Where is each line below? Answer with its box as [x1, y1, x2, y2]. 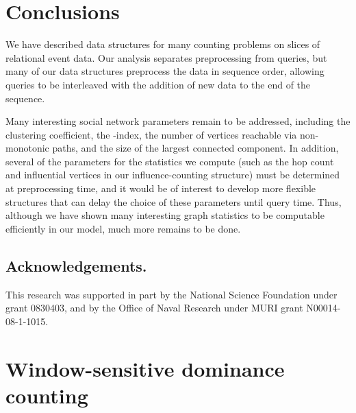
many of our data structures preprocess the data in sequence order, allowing [5, 64, 325, 78]
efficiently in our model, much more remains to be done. [5, 221, 241, 235]
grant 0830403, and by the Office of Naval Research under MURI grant [5, 300, 303, 315]
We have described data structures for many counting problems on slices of [5, 37, 320, 51]
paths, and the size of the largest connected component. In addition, [52, 141, 339, 155]
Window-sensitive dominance [5, 354, 285, 382]
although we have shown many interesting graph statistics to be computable [5, 208, 325, 222]
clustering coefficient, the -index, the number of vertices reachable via [5, 127, 297, 141]
